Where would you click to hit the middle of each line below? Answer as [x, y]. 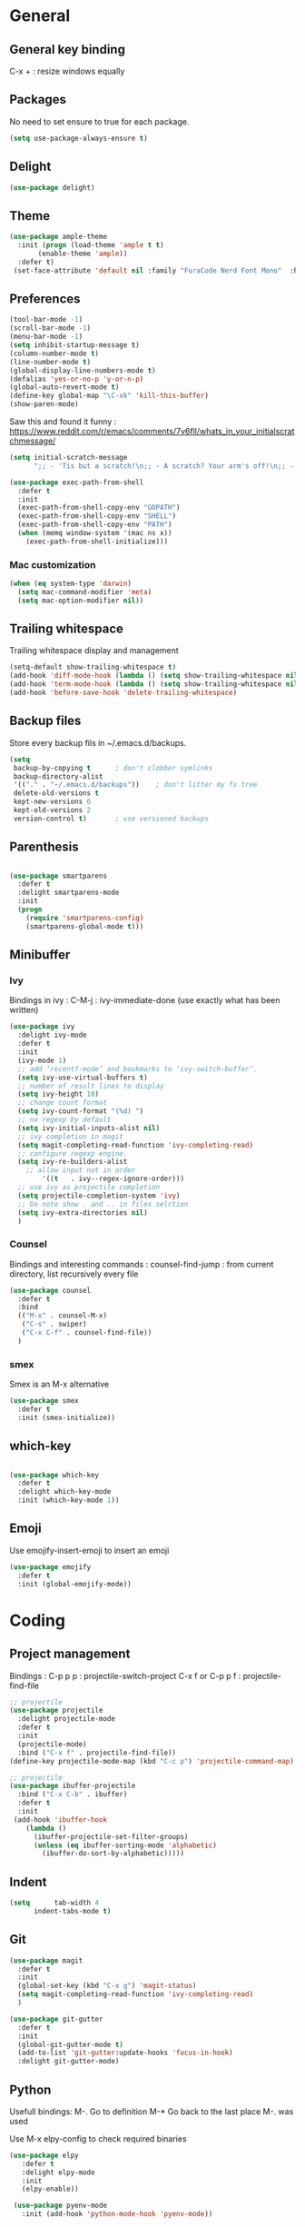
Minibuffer [40, 955]
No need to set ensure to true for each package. [99, 121]
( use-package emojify [50, 1567]
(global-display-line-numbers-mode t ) [83, 370]
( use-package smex [44, 1401]
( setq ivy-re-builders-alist [73, 1162]
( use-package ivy [42, 1027]
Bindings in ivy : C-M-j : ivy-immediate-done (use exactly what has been [145, 1000]
